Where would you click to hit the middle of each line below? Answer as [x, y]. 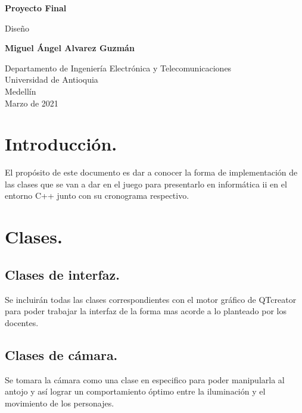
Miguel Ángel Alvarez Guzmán [70, 48]
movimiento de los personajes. [60, 403]
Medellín [21, 91]
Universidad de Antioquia [52, 79]
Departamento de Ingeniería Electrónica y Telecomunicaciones [118, 68]
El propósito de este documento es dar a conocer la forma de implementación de [151, 172]
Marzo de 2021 [32, 103]
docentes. [22, 322]
